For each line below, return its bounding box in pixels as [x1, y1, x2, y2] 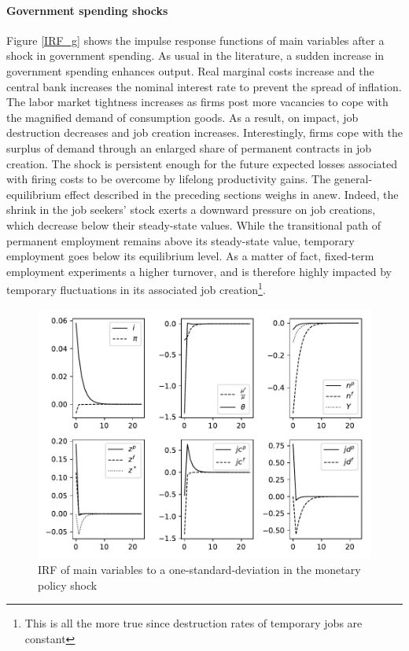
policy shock [38, 576, 98, 593]
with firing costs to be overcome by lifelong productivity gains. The [6, 171, 331, 187]
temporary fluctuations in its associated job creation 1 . [6, 279, 266, 297]
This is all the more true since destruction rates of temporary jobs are [24, 615, 363, 631]
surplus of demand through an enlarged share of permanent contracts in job [6, 139, 372, 156]
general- [333, 171, 373, 187]
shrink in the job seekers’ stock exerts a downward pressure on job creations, [6, 201, 376, 218]
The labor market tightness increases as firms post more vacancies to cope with [6, 94, 389, 110]
